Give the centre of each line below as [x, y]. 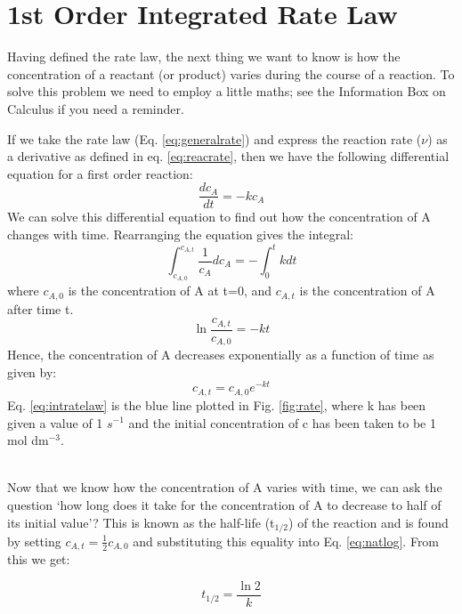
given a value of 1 [55, 422]
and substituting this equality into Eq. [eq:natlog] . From [286, 541]
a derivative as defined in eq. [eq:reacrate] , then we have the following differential [228, 156]
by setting [34, 541]
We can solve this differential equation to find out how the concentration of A [219, 217]
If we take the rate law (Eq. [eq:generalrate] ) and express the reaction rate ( [215, 138]
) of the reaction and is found [369, 522]
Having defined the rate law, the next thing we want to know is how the [204, 57]
